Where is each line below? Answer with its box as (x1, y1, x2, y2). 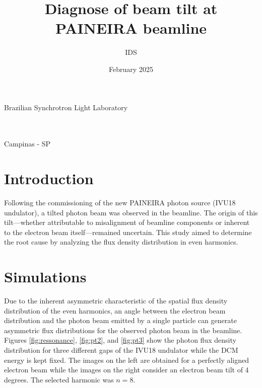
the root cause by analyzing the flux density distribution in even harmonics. (4, 237, 238, 247)
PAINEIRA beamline (55, 18, 207, 38)
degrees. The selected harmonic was (4, 374, 114, 384)
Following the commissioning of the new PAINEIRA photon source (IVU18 (4, 197, 236, 207)
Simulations (4, 266, 87, 287)
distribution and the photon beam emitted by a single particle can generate (4, 315, 237, 326)
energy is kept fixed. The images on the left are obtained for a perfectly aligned (4, 354, 249, 365)
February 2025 (109, 63, 153, 74)
